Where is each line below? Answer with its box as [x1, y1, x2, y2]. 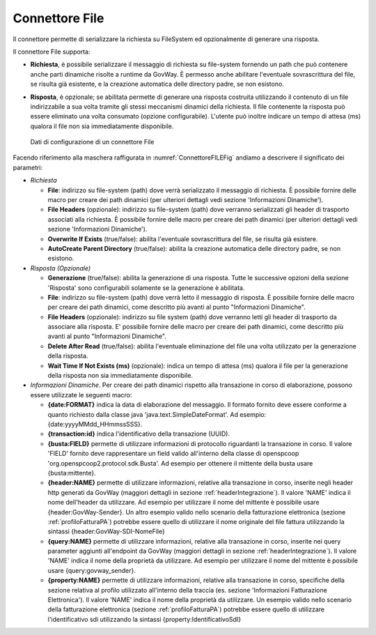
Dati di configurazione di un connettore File [30, 138, 155, 146]
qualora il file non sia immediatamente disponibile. [30, 122, 174, 130]
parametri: [13, 163, 43, 171]
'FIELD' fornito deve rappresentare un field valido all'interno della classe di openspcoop [47, 450, 299, 458]
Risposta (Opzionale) [30, 263, 91, 272]
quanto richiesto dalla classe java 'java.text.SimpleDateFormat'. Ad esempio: [47, 410, 267, 418]
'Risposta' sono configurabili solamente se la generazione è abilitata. [47, 283, 245, 292]
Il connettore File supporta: [13, 47, 91, 56]
